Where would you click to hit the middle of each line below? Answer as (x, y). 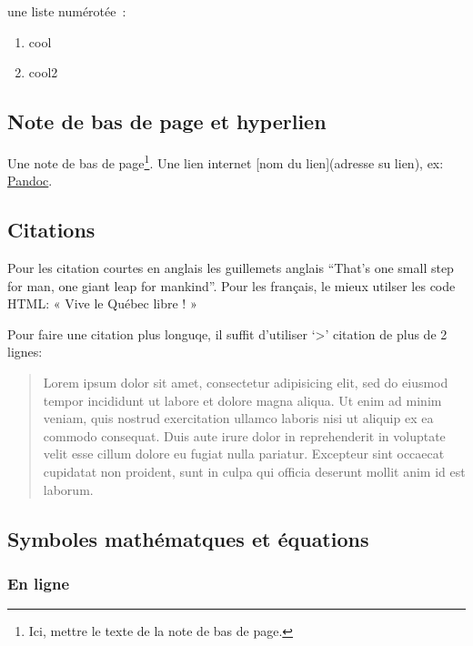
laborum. (68, 489)
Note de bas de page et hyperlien (167, 121)
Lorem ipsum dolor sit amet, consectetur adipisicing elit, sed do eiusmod (246, 382)
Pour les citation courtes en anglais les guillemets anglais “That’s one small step (231, 268)
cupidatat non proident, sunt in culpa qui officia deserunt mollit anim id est (254, 471)
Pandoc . (30, 181)
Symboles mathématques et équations (188, 538)
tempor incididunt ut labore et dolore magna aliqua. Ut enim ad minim (242, 400)
